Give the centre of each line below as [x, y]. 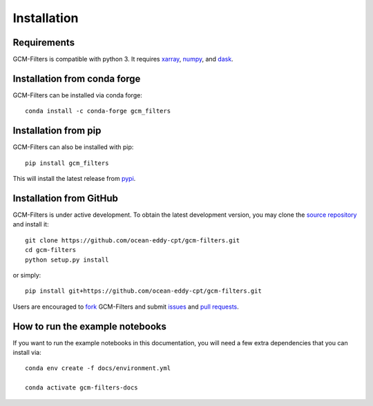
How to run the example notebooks [90, 326]
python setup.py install [67, 260]
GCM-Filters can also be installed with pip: [73, 147]
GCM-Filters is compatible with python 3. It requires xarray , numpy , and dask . [123, 59]
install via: [27, 352]
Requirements [44, 42]
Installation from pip [57, 131]
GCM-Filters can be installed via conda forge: [78, 95]
